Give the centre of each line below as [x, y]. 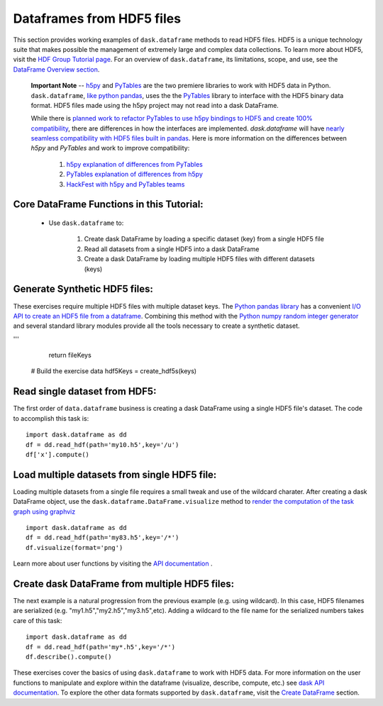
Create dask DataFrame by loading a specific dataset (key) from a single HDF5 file [204, 239]
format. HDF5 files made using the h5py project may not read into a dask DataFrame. [155, 105]
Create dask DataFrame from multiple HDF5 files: [124, 584]
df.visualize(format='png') [74, 547]
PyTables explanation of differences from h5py [135, 175]
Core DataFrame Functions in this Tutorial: [108, 205]
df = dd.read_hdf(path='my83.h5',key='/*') [102, 538]
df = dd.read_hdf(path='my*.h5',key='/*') [101, 647]
